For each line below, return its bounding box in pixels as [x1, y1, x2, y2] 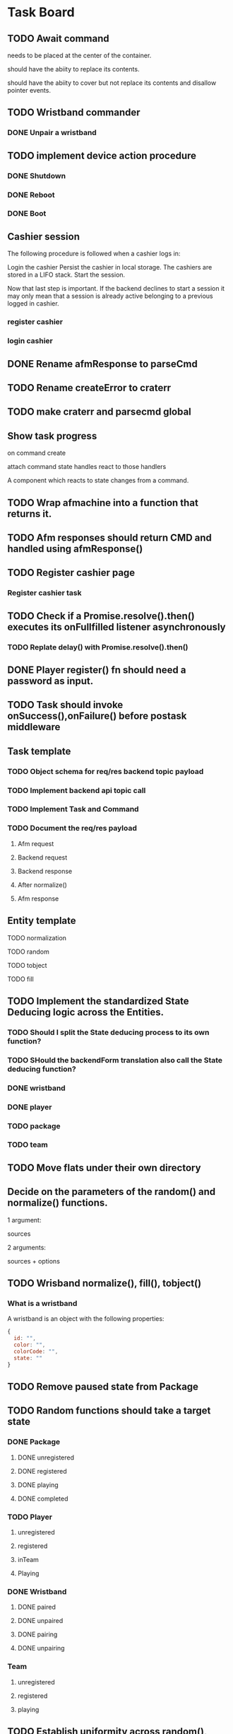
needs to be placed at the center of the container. [7, 51, 152, 59]
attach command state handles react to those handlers [7, 463, 167, 471]
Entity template [7, 915, 76, 927]
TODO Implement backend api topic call [7, 785, 146, 795]
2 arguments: [7, 1243, 46, 1252]
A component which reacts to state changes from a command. [7, 476, 189, 485]
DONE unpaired [17, 1617, 64, 1625]
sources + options [7, 1256, 60, 1265]
